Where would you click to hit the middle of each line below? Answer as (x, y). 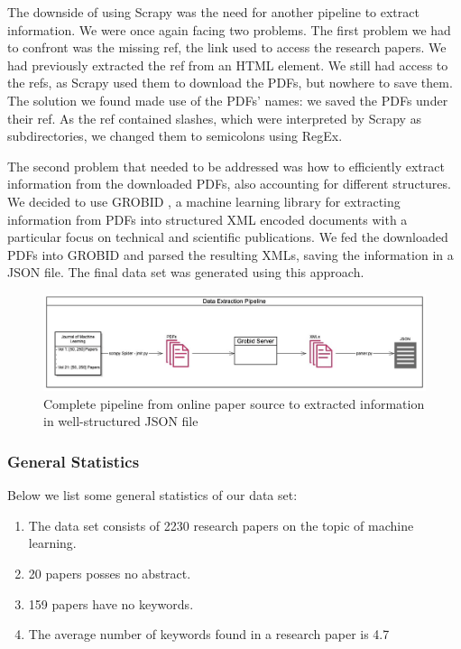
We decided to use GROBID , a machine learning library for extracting (204, 201)
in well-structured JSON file (121, 421)
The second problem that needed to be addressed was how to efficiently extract (226, 166)
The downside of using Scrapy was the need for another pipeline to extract (213, 12)
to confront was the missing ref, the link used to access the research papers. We (227, 47)
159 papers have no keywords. (111, 603)
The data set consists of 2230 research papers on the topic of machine (221, 525)
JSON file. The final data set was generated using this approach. (186, 272)
